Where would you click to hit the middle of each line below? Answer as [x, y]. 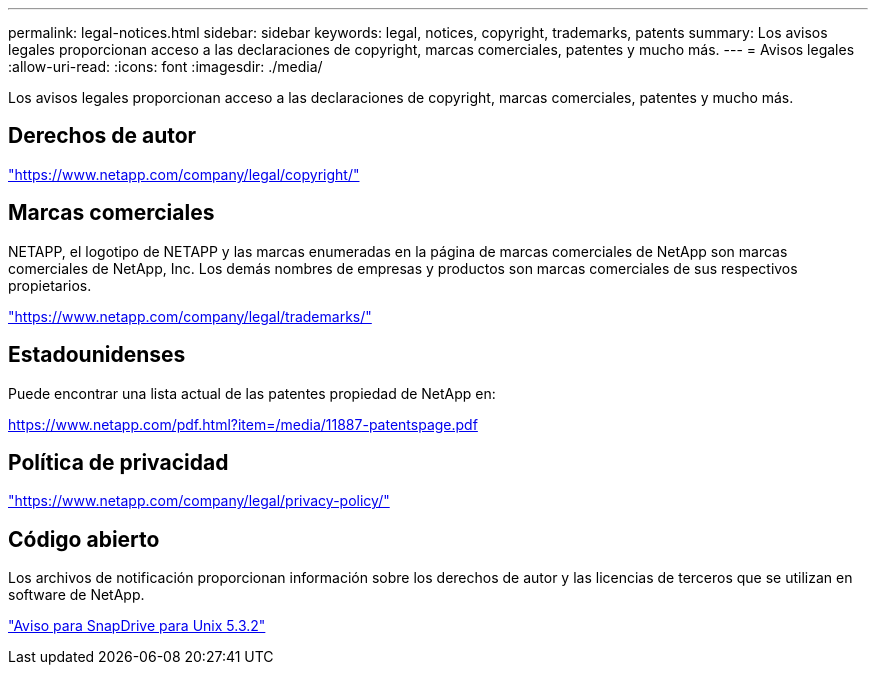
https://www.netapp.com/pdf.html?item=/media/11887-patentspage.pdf [243, 424]
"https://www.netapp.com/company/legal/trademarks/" [190, 316]
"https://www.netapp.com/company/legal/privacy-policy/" [199, 501]
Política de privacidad [118, 462]
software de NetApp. [76, 595]
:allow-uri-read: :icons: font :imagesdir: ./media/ [165, 66]
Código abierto [84, 539]
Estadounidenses [97, 355]
